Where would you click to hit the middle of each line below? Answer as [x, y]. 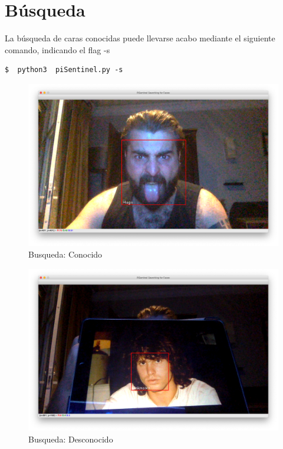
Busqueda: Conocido [65, 254]
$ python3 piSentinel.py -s [64, 70]
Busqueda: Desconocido [71, 439]
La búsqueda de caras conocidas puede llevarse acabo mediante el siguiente [140, 38]
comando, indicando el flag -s [57, 49]
